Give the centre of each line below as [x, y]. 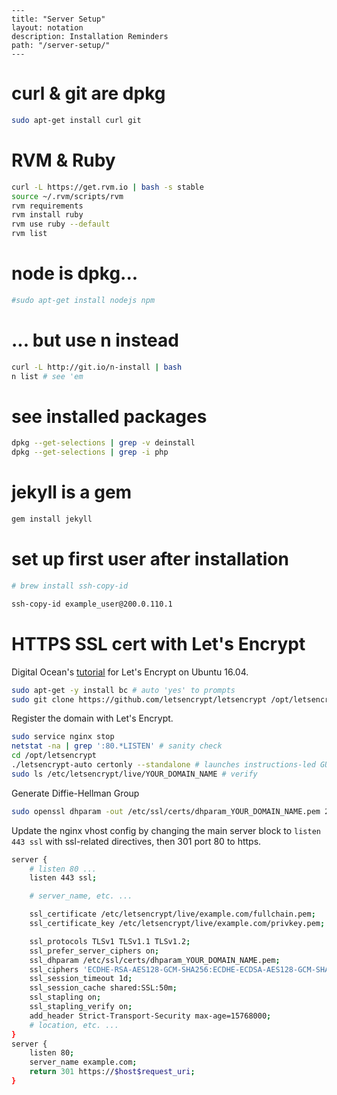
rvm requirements [47, 206]
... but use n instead [95, 340]
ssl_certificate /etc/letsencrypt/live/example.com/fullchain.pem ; [172, 914]
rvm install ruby [47, 215]
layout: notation [47, 28]
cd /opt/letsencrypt [54, 756]
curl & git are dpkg [88, 93]
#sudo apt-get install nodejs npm [83, 300]
